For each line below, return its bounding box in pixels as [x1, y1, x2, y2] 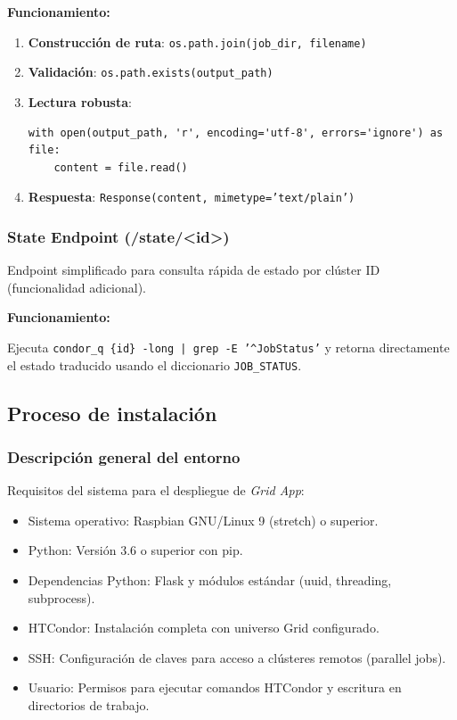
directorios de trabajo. [28, 696, 150, 714]
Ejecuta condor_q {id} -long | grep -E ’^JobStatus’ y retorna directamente [7, 337, 450, 356]
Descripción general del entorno [7, 445, 241, 468]
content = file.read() [53, 161, 188, 174]
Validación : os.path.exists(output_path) [28, 62, 273, 81]
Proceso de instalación [7, 399, 217, 426]
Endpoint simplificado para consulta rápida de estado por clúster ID [7, 261, 380, 279]
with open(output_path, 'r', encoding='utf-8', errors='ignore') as [28, 126, 444, 139]
